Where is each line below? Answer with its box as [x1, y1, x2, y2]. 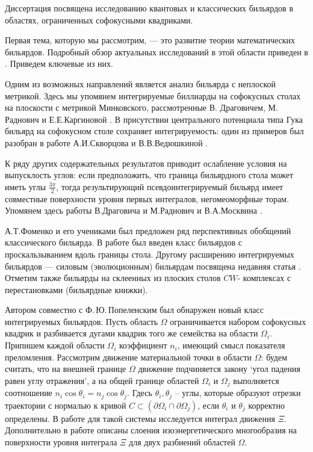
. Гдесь [127, 386, 152, 399]
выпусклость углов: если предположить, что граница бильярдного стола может [5, 169, 294, 181]
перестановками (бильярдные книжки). [5, 283, 148, 296]
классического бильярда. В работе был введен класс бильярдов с [5, 236, 242, 249]
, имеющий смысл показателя [177, 339, 285, 351]
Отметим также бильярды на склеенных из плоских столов [5, 271, 221, 284]
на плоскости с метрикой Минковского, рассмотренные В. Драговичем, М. [5, 101, 278, 114]
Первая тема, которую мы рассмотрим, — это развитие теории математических [5, 34, 296, 46]
